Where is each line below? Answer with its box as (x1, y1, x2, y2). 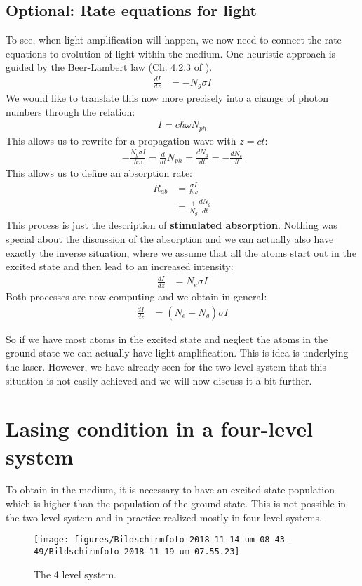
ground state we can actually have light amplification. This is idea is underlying (6, 345, 349, 360)
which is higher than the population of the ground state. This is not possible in (6, 496, 347, 511)
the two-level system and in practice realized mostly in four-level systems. (6, 510, 322, 524)
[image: (34, 535, 69, 545)
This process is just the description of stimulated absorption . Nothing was (6, 218, 337, 232)
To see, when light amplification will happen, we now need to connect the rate (6, 32, 342, 47)
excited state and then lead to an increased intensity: (6, 259, 234, 274)
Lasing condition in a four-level (6, 414, 313, 443)
